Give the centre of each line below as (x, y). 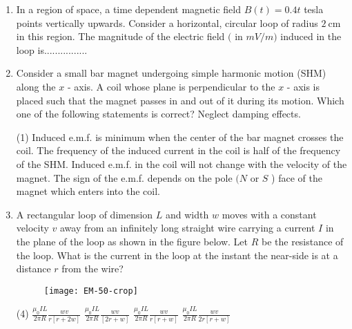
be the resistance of (302, 241)
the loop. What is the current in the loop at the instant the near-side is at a (177, 255)
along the (36, 86)
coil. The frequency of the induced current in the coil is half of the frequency (178, 150)
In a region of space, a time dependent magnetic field (129, 9)
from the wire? (92, 269)
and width (187, 214)
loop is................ (52, 49)
